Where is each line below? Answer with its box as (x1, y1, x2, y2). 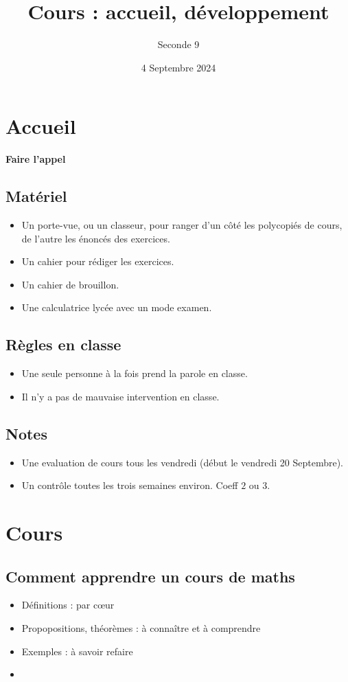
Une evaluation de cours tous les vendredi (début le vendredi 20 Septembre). (21, 455, 344, 469)
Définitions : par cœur (21, 598, 115, 612)
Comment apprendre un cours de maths (5, 565, 295, 587)
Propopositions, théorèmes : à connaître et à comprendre (21, 620, 261, 635)
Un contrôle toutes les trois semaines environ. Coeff (21, 478, 238, 492)
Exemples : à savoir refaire (21, 644, 133, 658)
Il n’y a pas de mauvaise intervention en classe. (21, 389, 220, 403)
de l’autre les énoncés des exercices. (21, 231, 170, 245)
